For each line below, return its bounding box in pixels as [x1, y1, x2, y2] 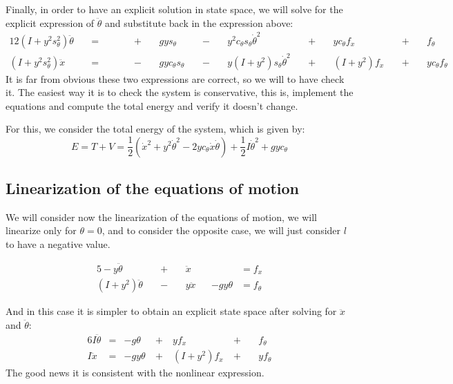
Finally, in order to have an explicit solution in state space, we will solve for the [6, 2, 343, 16]
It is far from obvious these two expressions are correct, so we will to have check [6, 71, 345, 86]
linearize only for [6, 223, 77, 238]
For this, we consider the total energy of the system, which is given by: [6, 122, 305, 136]
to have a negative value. [6, 236, 110, 251]
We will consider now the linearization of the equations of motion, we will [6, 209, 317, 224]
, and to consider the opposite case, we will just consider [102, 223, 341, 238]
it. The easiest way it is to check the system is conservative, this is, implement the [6, 85, 354, 99]
